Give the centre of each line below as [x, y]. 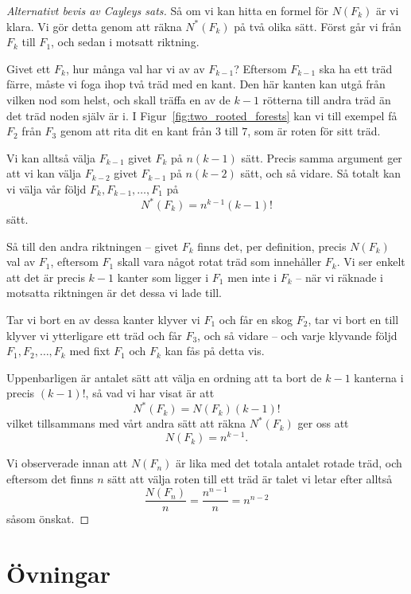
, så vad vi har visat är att [150, 393]
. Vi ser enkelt [371, 262]
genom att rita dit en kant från [136, 131]
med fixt [90, 351]
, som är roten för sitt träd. [314, 131]
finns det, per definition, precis [272, 246]
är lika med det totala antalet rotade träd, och [289, 463]
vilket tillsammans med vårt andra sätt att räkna [126, 423]
